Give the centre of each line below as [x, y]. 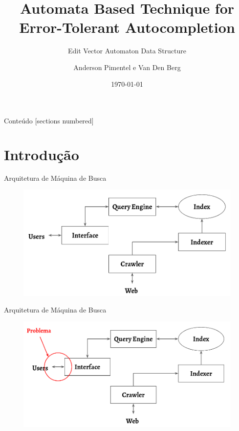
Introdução [42, 154]
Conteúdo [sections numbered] [49, 121]
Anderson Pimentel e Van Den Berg [127, 67]
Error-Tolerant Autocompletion [127, 27]
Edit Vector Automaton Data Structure [127, 51]
